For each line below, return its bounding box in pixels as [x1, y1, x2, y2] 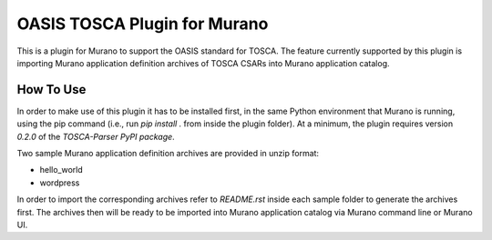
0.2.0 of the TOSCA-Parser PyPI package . [16, 131, 175, 142]
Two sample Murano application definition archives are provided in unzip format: [16, 148, 319, 159]
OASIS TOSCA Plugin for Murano [16, 14, 269, 34]
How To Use [16, 82, 87, 97]
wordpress [39, 177, 80, 188]
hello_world [39, 165, 84, 175]
